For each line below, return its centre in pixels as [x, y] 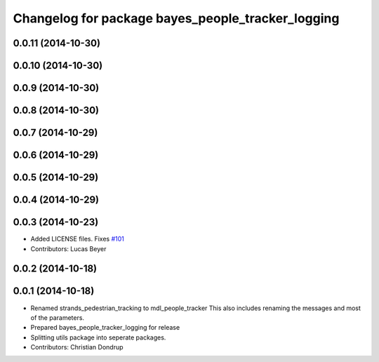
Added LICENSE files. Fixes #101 [77, 239]
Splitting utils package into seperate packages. [98, 337]
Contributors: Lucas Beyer [68, 248]
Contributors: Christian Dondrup [77, 347]
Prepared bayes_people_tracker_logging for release [105, 328]
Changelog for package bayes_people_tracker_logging [176, 18]
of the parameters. [57, 317]
